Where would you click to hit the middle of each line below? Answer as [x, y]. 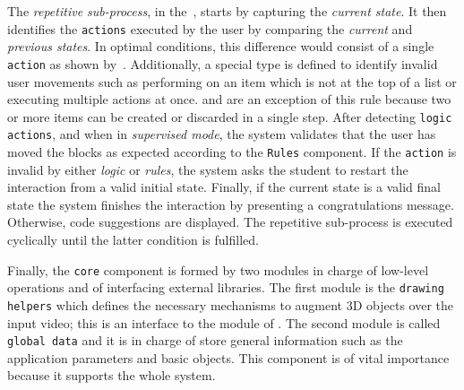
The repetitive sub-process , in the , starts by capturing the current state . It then [227, 11]
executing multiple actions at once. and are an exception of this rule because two [229, 99]
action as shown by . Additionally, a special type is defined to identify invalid [223, 63]
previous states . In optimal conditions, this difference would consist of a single [221, 46]
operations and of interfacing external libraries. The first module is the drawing [226, 287]
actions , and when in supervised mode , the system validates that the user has [222, 134]
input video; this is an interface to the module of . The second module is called [224, 322]
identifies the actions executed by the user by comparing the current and [210, 28]
